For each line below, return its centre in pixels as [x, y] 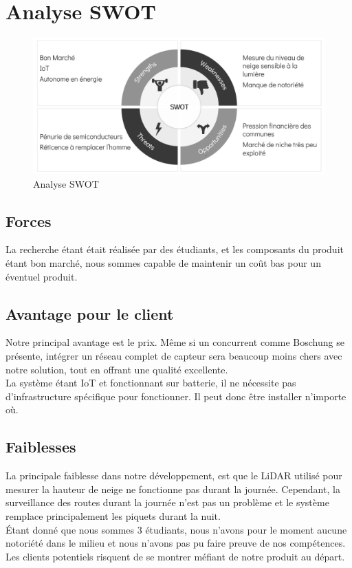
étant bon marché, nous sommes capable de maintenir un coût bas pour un [163, 263]
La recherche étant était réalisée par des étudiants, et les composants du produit [175, 249]
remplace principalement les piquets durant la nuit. [113, 515]
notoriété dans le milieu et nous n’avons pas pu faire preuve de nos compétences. [176, 543]
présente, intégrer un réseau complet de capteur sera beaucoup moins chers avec [174, 356]
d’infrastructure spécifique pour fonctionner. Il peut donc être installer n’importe [176, 396]
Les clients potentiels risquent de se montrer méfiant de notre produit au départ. [175, 556]
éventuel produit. [42, 276]
